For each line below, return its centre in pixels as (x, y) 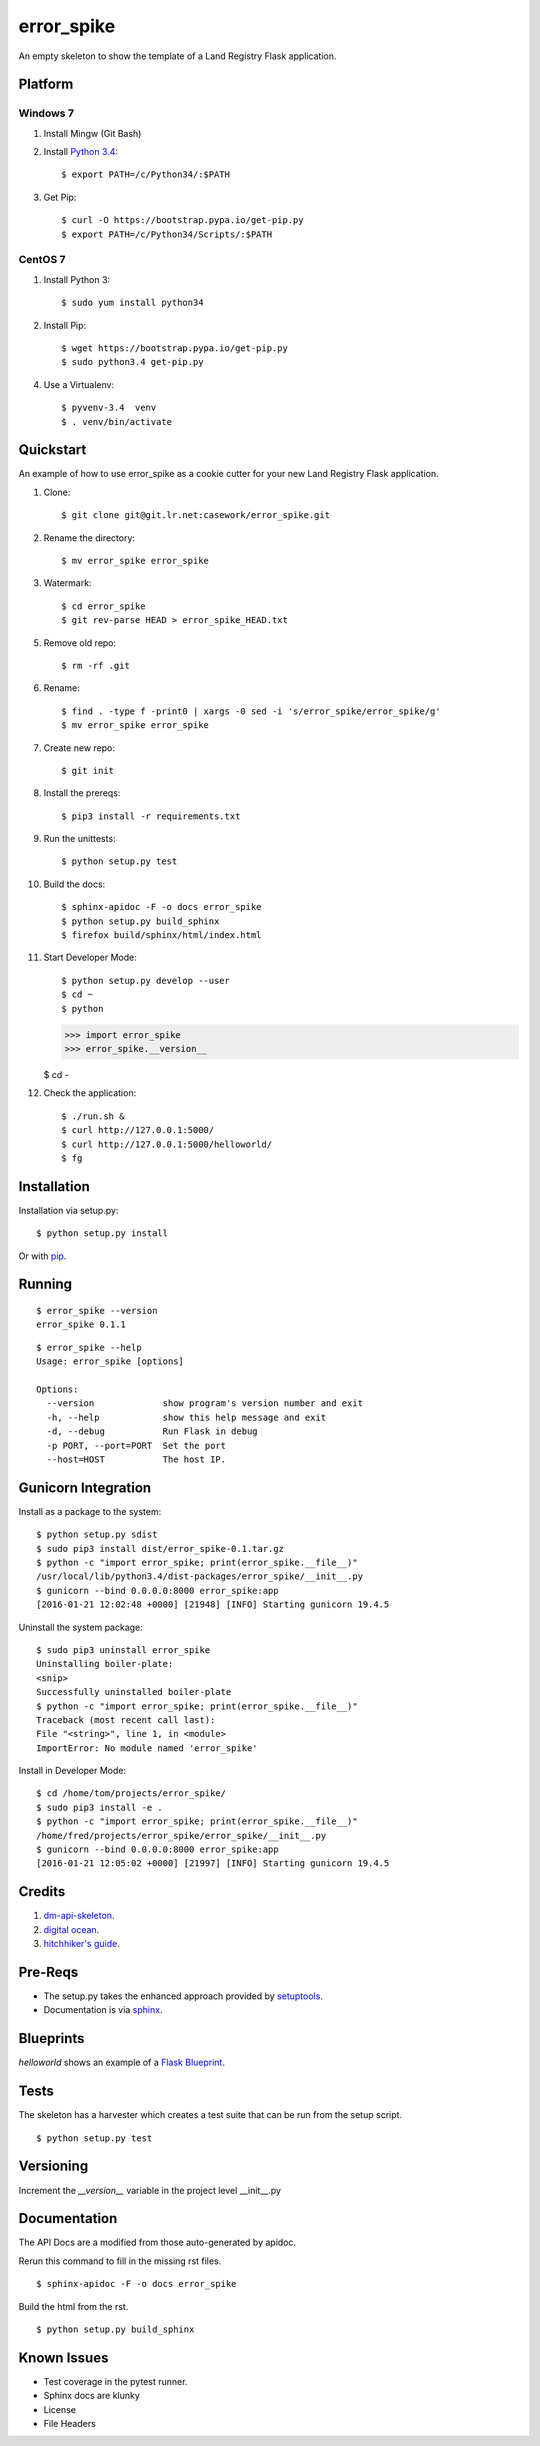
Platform (46, 84)
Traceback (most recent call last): (126, 1719)
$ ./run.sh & (93, 1116)
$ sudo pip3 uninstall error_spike (123, 1649)
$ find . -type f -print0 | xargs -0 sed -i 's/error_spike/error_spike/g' (251, 711)
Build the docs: (74, 884)
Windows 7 (46, 113)
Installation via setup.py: (68, 1210)
